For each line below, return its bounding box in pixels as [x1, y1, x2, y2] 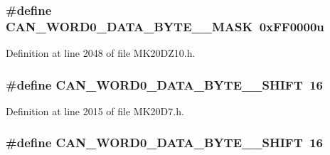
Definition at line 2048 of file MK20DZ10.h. [6, 46, 196, 60]
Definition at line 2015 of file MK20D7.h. [6, 103, 184, 118]
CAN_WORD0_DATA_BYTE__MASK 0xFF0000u [6, 17, 324, 35]
